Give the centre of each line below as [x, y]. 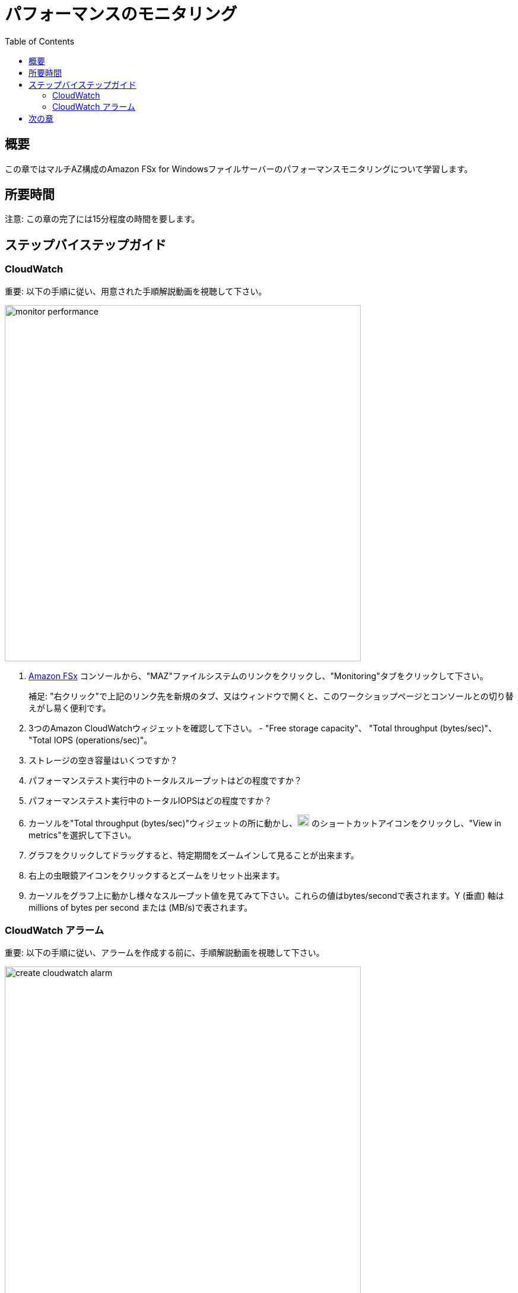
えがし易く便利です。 [70, 708]
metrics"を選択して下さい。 [82, 835]
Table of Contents [40, 41]
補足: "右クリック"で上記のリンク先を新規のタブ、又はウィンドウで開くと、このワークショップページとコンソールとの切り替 [271, 696]
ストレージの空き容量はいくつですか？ [103, 760]
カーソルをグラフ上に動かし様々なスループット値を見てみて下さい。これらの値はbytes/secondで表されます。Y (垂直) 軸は [266, 895]
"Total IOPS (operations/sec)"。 [90, 740]
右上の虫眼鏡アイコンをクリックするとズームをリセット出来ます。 [157, 875]
